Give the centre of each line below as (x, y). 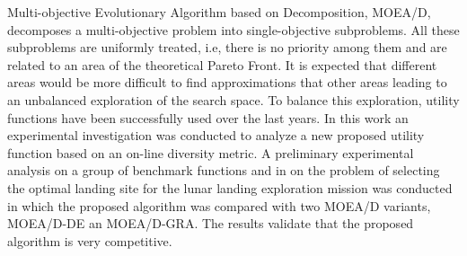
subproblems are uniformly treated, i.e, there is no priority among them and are (227, 47)
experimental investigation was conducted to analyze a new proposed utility (216, 135)
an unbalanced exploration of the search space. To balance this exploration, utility (233, 99)
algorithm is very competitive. (90, 240)
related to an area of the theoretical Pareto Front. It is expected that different (222, 64)
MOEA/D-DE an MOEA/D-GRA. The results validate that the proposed (211, 223)
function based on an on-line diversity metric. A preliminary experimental (211, 152)
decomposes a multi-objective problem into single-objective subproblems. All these (233, 29)
